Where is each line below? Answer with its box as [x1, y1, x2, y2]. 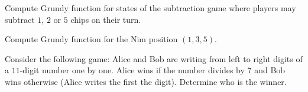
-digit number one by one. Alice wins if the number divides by [20, 64, 245, 76]
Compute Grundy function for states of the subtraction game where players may [5, 2, 296, 13]
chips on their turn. [70, 13, 141, 25]
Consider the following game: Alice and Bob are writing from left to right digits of [5, 52, 303, 64]
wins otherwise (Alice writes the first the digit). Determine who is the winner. [5, 75, 287, 87]
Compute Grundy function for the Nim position [5, 33, 178, 45]
